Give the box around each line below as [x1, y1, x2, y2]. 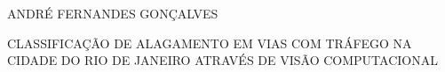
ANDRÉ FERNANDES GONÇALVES [7, 4, 219, 22]
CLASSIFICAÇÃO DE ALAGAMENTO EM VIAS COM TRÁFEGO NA [7, 33, 412, 52]
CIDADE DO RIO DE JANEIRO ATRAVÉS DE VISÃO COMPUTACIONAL [7, 51, 438, 69]
